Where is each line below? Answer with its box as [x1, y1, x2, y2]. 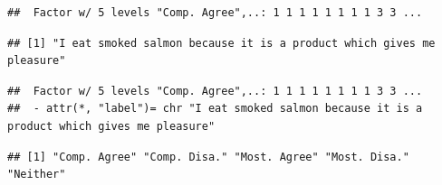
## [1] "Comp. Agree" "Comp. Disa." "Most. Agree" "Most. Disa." [7, 150, 409, 163]
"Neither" [7, 168, 66, 181]
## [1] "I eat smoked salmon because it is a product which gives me [7, 36, 436, 50]
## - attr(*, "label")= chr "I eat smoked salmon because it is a [7, 102, 423, 116]
